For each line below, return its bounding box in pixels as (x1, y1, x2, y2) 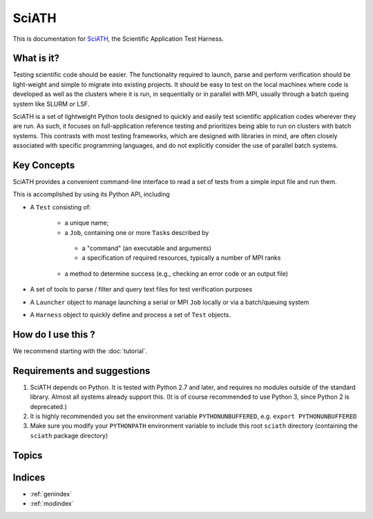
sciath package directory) (30, 431, 108, 440)
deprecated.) (30, 402, 67, 411)
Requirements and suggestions (12, 365, 151, 377)
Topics (12, 449, 43, 461)
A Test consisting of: (30, 202, 91, 211)
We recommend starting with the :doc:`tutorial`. (12, 346, 148, 355)
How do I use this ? (12, 328, 96, 340)
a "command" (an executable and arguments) (82, 244, 212, 252)
